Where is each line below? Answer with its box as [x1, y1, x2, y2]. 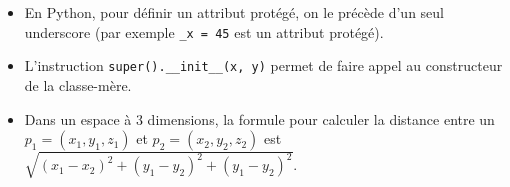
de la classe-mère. [24, 74, 132, 95]
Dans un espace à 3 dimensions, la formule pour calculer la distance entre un [24, 108, 495, 129]
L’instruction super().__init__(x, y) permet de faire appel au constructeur [24, 55, 503, 76]
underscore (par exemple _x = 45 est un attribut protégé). [24, 21, 384, 42]
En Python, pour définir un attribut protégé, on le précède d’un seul [24, 2, 444, 22]
